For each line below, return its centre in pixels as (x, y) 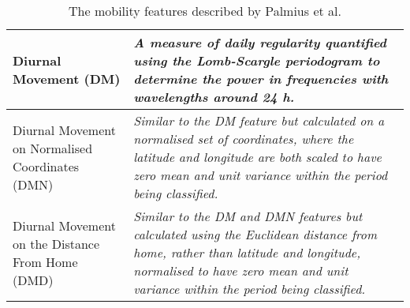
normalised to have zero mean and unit (241, 270)
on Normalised (53, 148)
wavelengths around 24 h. (214, 97)
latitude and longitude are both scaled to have (257, 157)
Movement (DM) (67, 79)
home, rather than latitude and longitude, (247, 252)
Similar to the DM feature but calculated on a (259, 120)
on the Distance (56, 243)
